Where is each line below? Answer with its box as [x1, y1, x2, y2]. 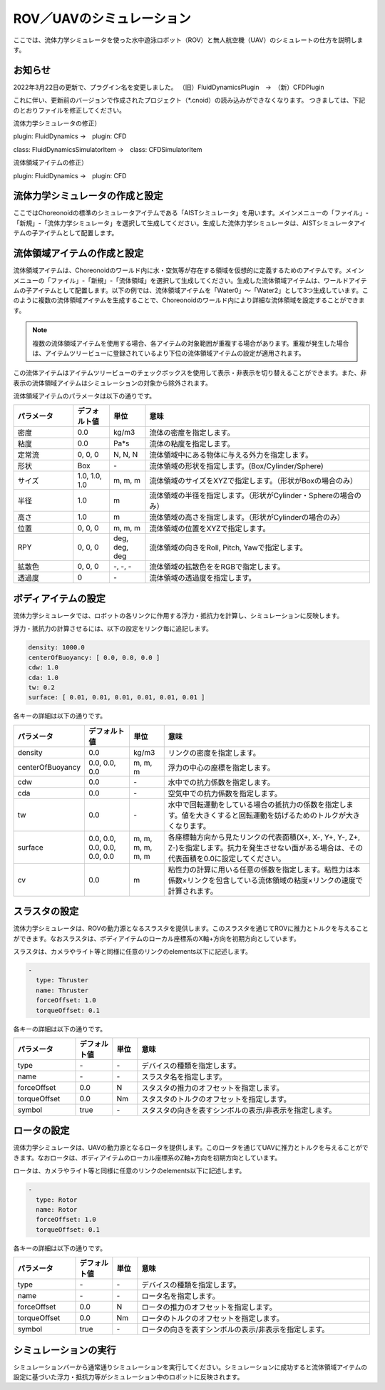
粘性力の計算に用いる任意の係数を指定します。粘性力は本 [168, 865, 360, 875]
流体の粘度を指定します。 [149, 439, 235, 449]
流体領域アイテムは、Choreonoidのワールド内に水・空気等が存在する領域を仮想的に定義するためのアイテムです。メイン [13, 266, 364, 274]
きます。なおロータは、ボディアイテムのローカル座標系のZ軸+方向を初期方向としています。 [13, 1153, 282, 1162]
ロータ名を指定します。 [141, 1291, 220, 1301]
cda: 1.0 [28, 674, 59, 681]
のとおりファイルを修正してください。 [13, 105, 126, 114]
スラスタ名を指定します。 [141, 1071, 227, 1081]
